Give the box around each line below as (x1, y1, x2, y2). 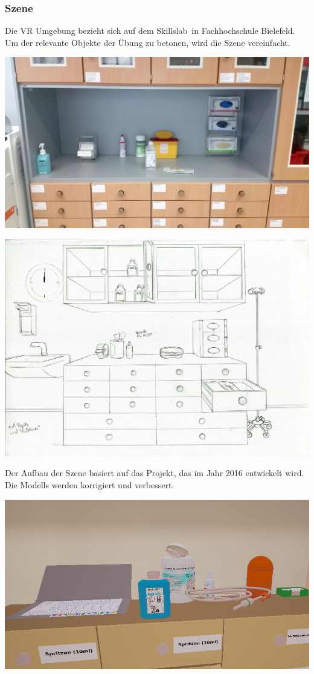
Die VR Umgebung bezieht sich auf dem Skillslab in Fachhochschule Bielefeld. (5, 24, 295, 37)
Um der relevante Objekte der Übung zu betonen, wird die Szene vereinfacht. (5, 36, 290, 48)
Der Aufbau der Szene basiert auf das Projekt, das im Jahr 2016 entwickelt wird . (5, 466, 304, 479)
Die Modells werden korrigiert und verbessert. (5, 479, 175, 491)
